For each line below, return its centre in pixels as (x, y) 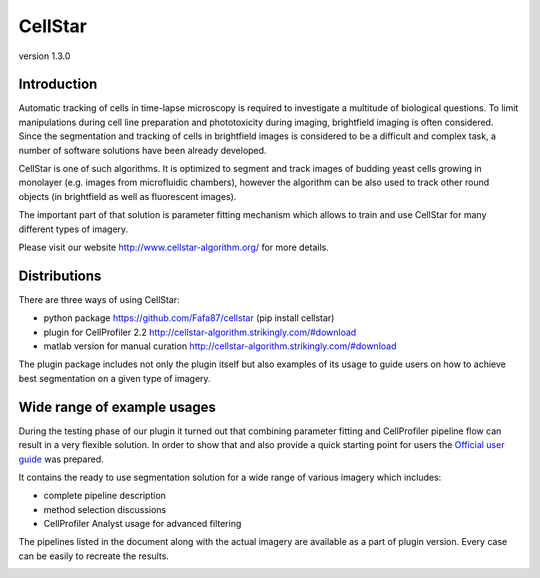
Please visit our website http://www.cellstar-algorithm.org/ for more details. (174, 247)
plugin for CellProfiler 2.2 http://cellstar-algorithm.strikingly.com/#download (200, 332)
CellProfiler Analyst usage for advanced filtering (142, 524)
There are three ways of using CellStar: (99, 299)
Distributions (60, 275)
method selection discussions (105, 509)
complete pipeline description (105, 496)
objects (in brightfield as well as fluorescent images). (127, 196)
